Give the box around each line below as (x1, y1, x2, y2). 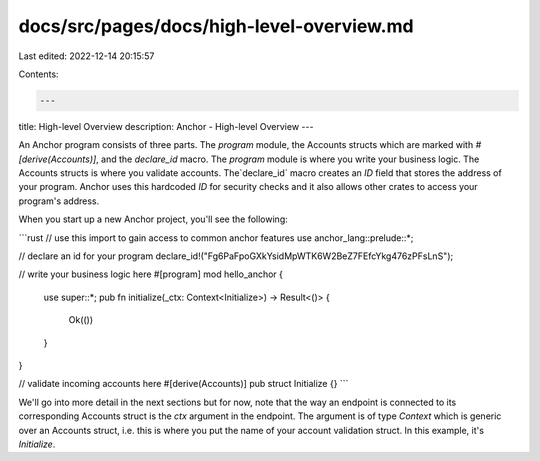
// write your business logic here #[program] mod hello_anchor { (18, 268, 284, 280)
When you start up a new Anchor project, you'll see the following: (18, 213, 289, 225)
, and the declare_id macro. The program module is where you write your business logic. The (95, 153, 480, 165)
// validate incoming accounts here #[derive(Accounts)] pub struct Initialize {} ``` (18, 378, 349, 390)
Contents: (18, 68, 59, 80)
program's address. (18, 195, 100, 207)
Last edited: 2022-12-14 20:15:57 (18, 50, 155, 62)
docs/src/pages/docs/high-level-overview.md (18, 15, 414, 37)
